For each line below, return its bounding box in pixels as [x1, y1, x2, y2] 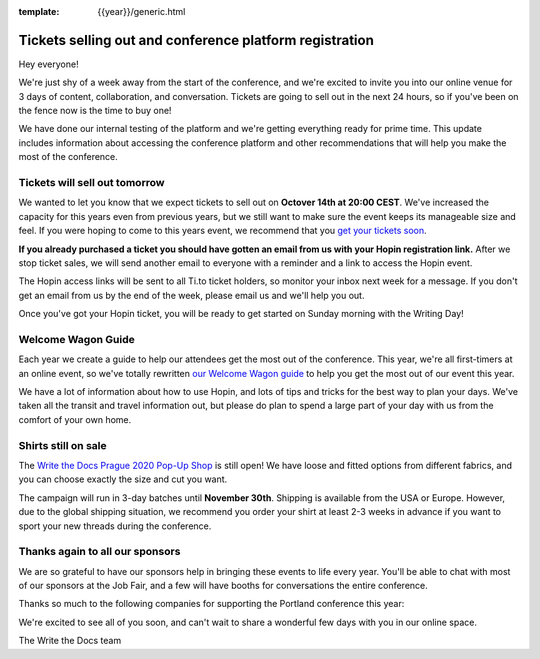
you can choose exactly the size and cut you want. [18, 473, 228, 485]
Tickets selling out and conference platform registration [18, 31, 375, 49]
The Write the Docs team [18, 635, 122, 647]
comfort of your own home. [18, 413, 132, 425]
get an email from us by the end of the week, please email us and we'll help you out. [18, 289, 365, 301]
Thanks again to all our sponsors [18, 545, 181, 559]
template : [18, 6, 60, 17]
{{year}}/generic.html [97, 6, 186, 17]
